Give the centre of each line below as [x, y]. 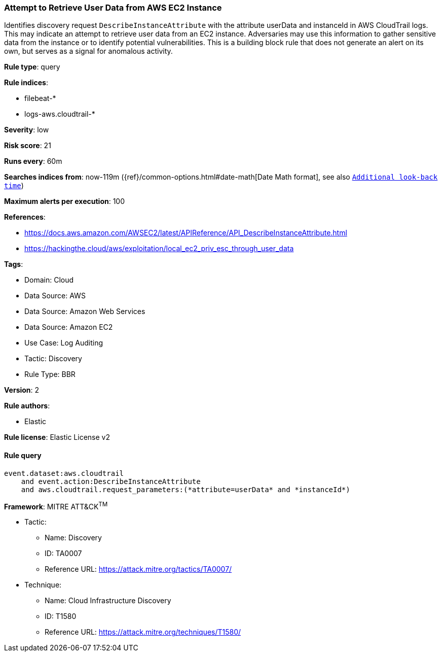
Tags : [14, 264]
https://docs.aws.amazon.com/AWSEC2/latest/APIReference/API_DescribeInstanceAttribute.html [186, 233]
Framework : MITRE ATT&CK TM [56, 506]
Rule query [23, 455]
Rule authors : [27, 406]
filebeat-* [40, 98]
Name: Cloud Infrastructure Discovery [108, 601]
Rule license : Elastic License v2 [57, 437]
